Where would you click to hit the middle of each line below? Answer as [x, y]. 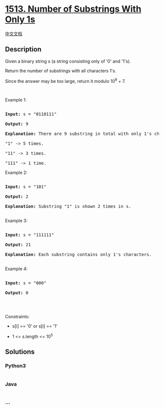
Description [23, 49]
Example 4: [16, 269]
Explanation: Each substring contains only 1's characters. [79, 255]
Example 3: [16, 221]
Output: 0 [17, 293]
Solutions [20, 352]
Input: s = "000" [26, 283]
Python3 [15, 366]
